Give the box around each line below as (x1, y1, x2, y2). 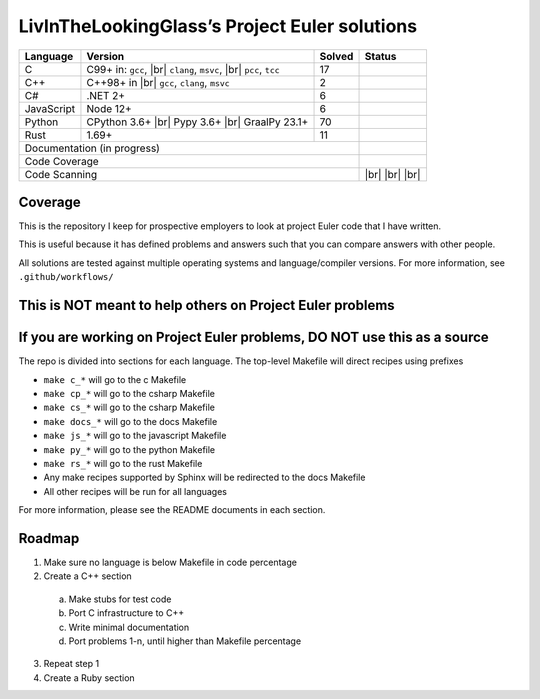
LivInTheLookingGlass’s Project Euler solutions (18, 15, 418, 37)
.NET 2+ (86, 88, 125, 102)
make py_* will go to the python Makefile (43, 443, 216, 455)
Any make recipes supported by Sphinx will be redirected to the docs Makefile (43, 471, 366, 484)
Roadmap (18, 530, 80, 547)
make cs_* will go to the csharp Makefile (43, 401, 215, 414)
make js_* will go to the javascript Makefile (43, 430, 227, 442)
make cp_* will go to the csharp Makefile (43, 387, 215, 399)
